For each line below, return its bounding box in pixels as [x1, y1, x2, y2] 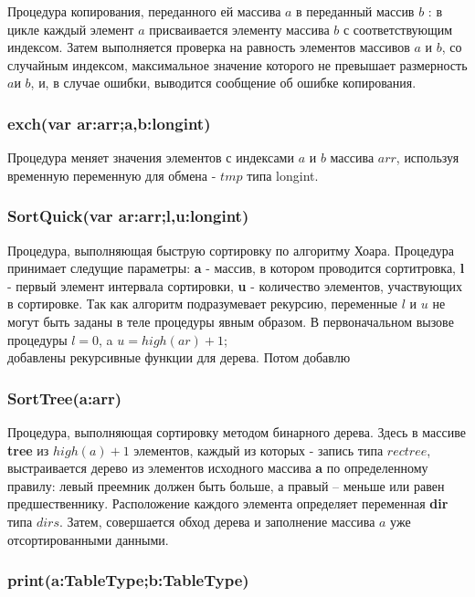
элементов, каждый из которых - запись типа [133, 440, 384, 459]
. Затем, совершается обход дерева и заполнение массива [59, 511, 375, 530]
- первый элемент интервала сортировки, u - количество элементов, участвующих [7, 276, 463, 295]
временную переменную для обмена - [7, 165, 216, 184]
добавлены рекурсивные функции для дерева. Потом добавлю [7, 348, 351, 367]
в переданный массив [296, 2, 415, 20]
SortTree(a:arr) [7, 386, 122, 409]
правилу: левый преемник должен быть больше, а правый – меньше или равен [7, 476, 445, 495]
